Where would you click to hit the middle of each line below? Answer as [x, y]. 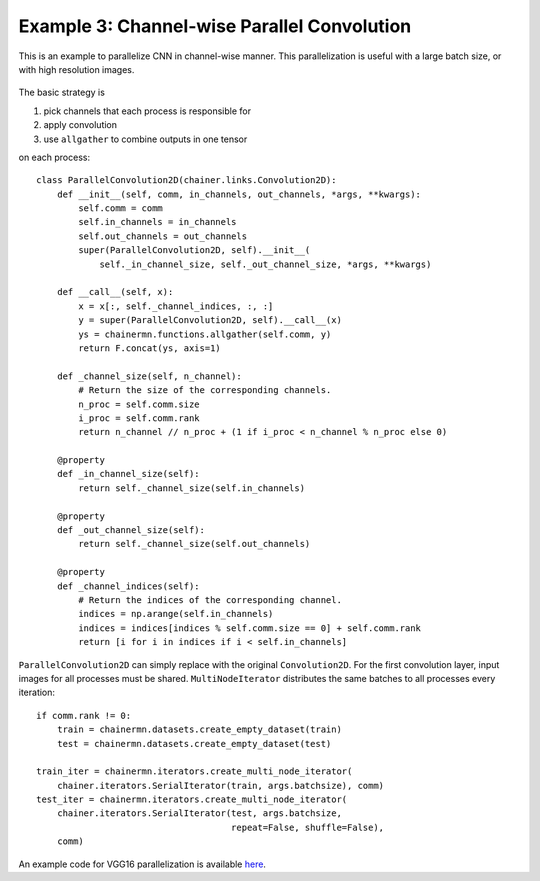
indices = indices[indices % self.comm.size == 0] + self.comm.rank [250, 628]
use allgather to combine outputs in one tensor [145, 139]
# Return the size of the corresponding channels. [205, 390]
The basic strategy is [61, 92]
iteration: [36, 692]
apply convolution [80, 125]
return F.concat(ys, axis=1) [150, 348]
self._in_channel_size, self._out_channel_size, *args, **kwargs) [265, 264]
